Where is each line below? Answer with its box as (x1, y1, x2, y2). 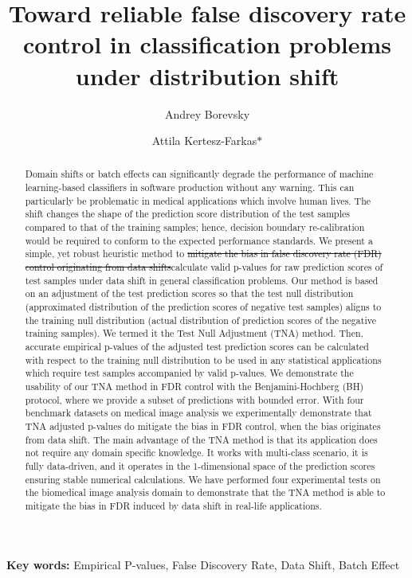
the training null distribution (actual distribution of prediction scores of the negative (25, 313, 376, 326)
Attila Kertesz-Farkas (151, 132, 257, 149)
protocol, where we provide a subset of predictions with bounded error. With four (25, 392, 364, 406)
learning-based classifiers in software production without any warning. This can (25, 181, 355, 194)
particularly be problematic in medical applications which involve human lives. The (25, 193, 371, 207)
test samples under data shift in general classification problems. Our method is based (25, 273, 379, 287)
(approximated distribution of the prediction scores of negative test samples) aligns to (25, 300, 382, 314)
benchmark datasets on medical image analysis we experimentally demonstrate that (25, 406, 372, 420)
